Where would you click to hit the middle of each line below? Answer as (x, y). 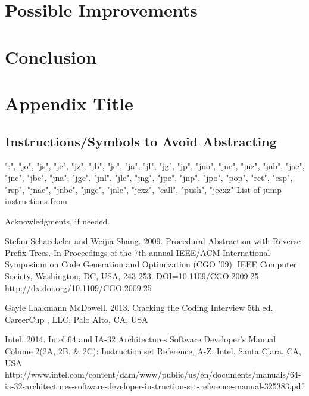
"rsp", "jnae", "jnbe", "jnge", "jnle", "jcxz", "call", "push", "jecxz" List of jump (143, 189)
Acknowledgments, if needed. (57, 221)
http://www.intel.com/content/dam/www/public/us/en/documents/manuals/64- (153, 374)
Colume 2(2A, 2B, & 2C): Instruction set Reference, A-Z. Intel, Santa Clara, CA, (153, 351)
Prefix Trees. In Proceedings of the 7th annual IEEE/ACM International (138, 252)
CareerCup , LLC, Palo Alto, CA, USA (77, 319)
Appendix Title (69, 103)
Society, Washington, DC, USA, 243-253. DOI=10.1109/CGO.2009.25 (132, 276)
